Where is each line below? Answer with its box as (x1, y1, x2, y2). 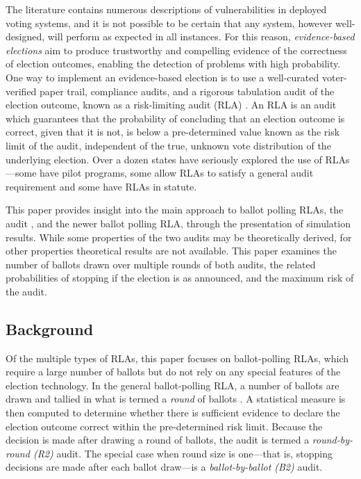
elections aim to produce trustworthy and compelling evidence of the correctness (6, 42, 347, 57)
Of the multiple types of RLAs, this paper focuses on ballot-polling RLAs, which (6, 350, 349, 365)
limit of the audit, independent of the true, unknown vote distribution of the (6, 138, 331, 152)
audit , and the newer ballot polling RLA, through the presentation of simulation (6, 216, 351, 230)
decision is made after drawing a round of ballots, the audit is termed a (6, 432, 310, 447)
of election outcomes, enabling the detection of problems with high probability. (6, 56, 341, 71)
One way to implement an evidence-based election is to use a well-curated (6, 70, 319, 84)
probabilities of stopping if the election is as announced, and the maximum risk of (6, 270, 354, 285)
